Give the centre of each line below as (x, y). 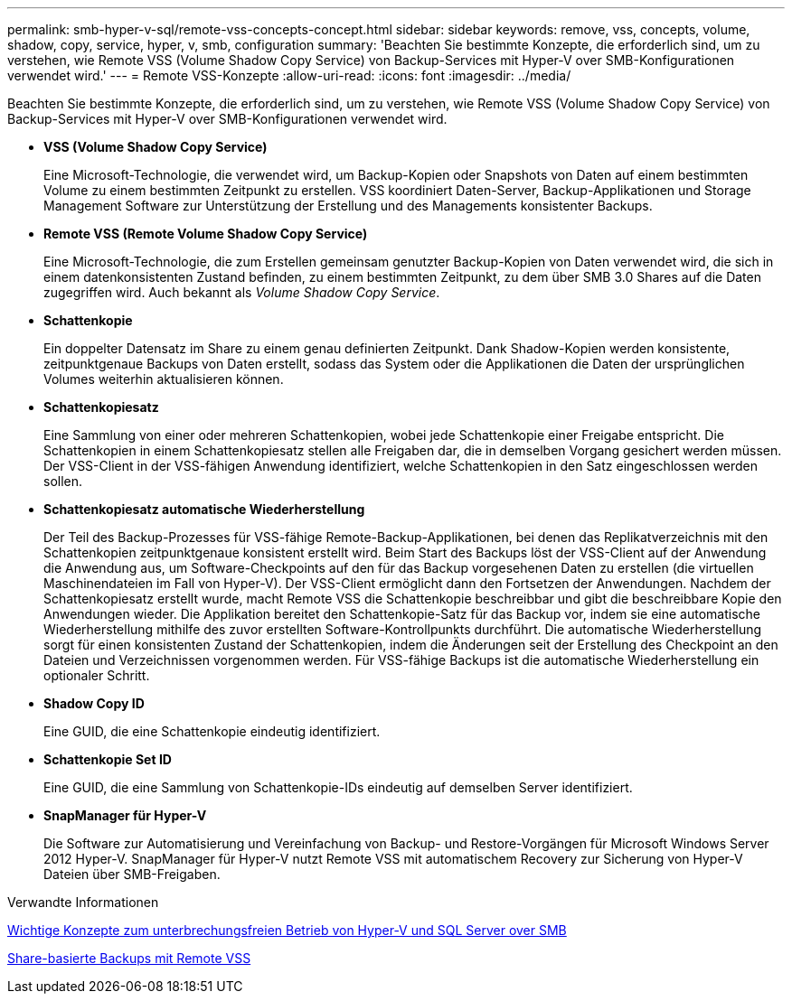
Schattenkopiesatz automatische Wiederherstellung (204, 509)
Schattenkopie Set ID (108, 759)
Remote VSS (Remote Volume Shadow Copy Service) (206, 234)
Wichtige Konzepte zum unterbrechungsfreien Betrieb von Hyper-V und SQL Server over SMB (287, 930)
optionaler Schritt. (97, 675)
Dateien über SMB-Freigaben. (132, 874)
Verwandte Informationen (83, 902)
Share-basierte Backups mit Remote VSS (129, 958)
